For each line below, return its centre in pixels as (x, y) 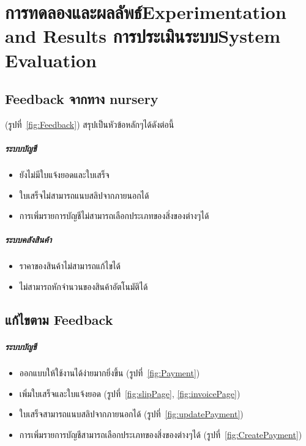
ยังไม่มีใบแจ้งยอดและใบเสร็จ (64, 175)
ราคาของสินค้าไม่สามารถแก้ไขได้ (70, 266)
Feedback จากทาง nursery (82, 99)
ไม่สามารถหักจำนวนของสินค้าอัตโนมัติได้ (84, 287)
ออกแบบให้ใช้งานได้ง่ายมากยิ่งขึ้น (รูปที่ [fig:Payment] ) (110, 372)
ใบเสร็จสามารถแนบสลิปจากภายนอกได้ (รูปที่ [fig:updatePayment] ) (131, 414)
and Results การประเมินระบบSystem (143, 36)
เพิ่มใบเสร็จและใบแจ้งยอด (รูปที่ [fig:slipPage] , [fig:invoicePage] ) (130, 393)
